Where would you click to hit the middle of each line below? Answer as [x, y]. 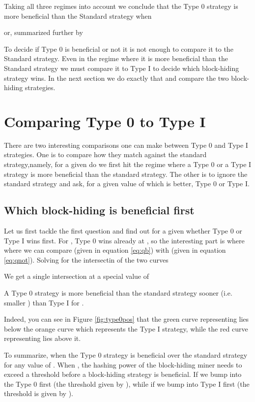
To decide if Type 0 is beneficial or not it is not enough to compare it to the [119, 49]
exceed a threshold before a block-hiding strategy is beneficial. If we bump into [123, 374]
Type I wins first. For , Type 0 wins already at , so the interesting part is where [124, 240]
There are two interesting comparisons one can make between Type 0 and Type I [126, 145]
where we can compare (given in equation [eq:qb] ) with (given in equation [115, 250]
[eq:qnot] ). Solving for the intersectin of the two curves [86, 259]
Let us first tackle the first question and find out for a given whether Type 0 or [123, 231]
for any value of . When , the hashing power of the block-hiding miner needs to [123, 364]
